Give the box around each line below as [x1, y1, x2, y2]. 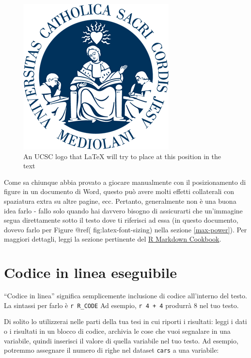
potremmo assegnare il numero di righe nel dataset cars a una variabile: [4, 345, 219, 355]
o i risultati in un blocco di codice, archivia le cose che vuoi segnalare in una [4, 325, 231, 336]
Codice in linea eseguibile [4, 262, 177, 282]
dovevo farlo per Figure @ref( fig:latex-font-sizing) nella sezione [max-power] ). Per [4, 224, 247, 234]
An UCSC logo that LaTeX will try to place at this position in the [23, 151, 221, 161]
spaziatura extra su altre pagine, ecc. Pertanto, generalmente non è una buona [4, 195, 236, 206]
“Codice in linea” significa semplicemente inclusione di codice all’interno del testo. [4, 291, 247, 301]
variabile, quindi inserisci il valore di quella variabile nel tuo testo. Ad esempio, [4, 335, 238, 345]
